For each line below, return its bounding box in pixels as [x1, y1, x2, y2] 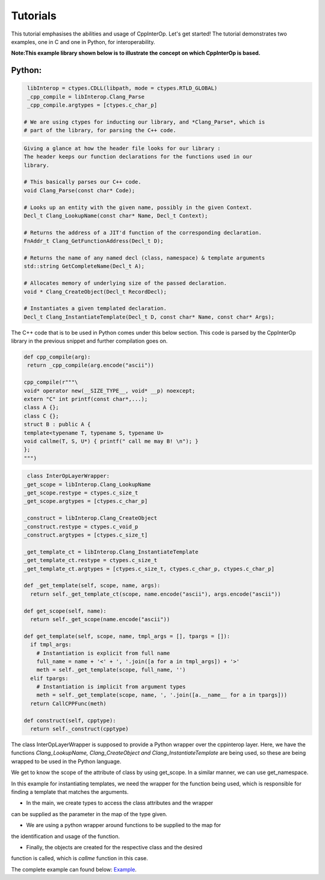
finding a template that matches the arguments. [11, 788, 129, 795]
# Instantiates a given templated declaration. [23, 305, 167, 312]
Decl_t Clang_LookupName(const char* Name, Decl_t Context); [23, 212, 208, 219]
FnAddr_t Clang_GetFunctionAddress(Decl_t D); [23, 238, 164, 245]
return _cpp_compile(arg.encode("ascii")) [27, 362, 155, 369]
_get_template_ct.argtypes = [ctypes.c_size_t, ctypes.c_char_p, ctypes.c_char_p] [23, 565, 275, 572]
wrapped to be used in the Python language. [11, 758, 122, 765]
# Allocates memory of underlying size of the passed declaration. [23, 280, 227, 287]
